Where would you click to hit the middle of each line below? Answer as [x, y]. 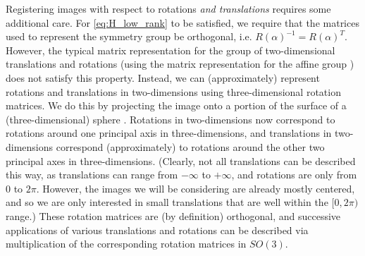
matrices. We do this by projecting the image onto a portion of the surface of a [176, 105]
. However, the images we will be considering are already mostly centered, [196, 188]
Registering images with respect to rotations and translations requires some [168, 8]
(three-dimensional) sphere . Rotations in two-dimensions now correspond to [171, 119]
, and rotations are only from [294, 175]
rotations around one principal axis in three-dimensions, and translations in [169, 133]
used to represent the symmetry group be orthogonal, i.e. [129, 36]
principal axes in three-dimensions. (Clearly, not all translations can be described [181, 160]
